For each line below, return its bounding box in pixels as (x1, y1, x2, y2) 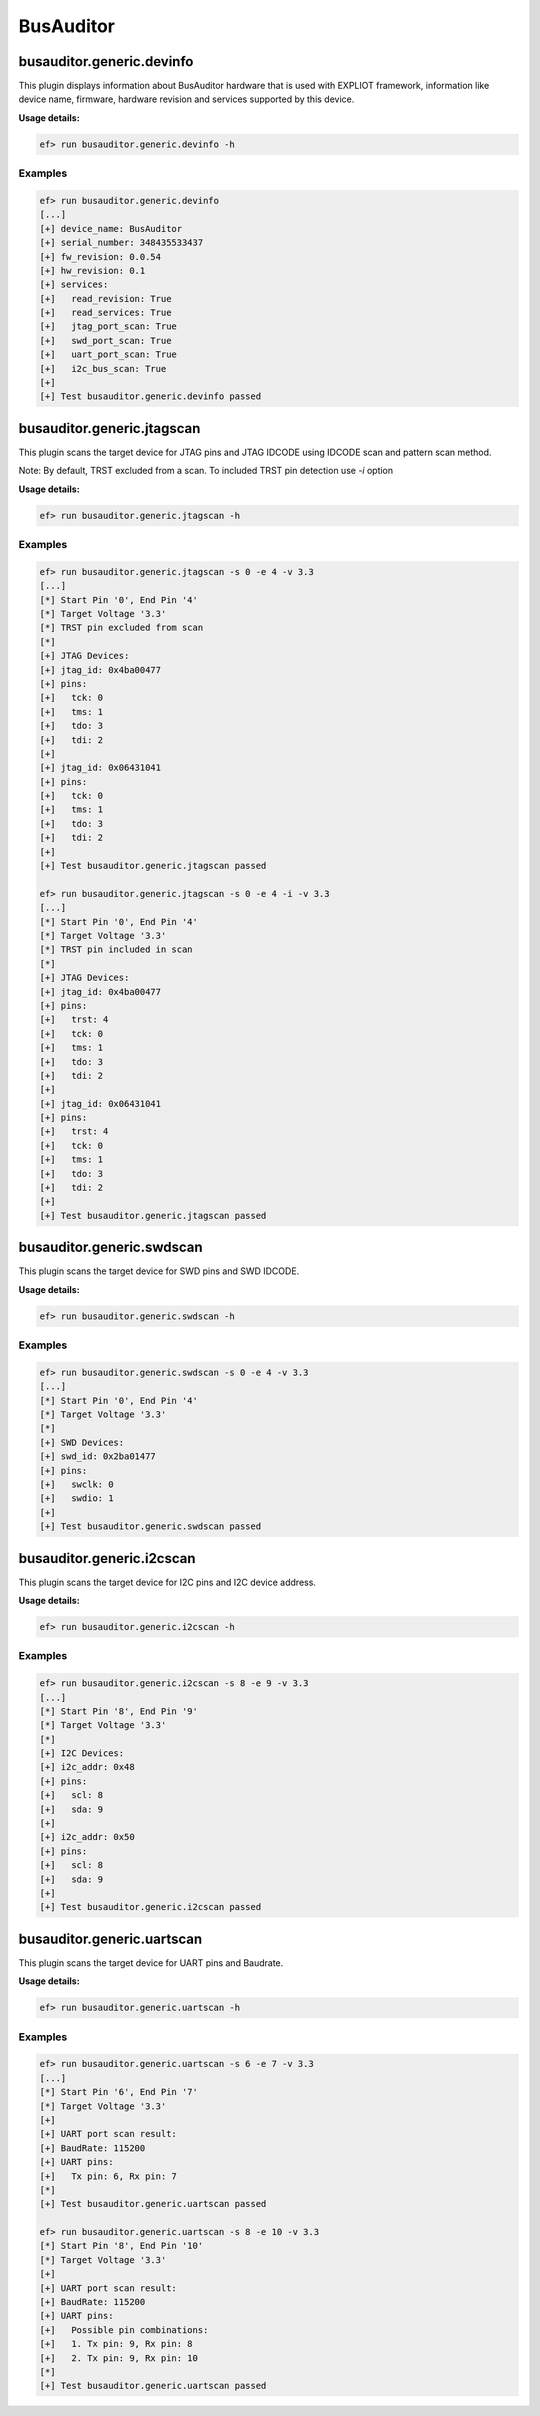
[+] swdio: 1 (39, 1493, 114, 1504)
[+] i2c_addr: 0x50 (39, 1831, 135, 1843)
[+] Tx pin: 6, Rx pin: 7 (39, 2170, 177, 2182)
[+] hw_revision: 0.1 (39, 265, 146, 276)
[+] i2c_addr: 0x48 (39, 1761, 135, 1773)
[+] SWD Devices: (39, 1436, 125, 1448)
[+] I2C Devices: (39, 1748, 125, 1759)
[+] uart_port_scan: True (39, 349, 177, 360)
